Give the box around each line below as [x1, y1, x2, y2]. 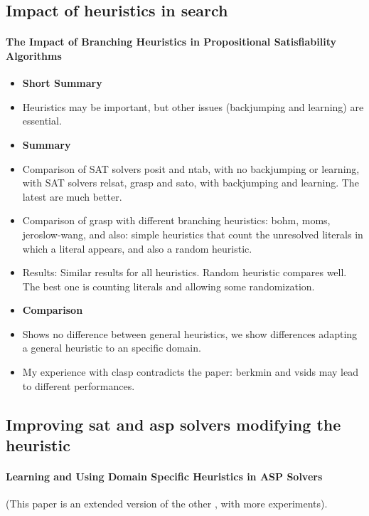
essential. [22, 113, 62, 128]
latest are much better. [22, 189, 122, 204]
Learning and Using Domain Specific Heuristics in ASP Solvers [6, 469, 323, 484]
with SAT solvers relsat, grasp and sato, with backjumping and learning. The [22, 175, 359, 190]
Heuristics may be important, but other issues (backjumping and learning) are [22, 99, 364, 114]
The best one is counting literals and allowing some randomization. [22, 278, 315, 293]
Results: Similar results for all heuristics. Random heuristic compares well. [22, 265, 347, 280]
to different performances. [22, 378, 135, 393]
